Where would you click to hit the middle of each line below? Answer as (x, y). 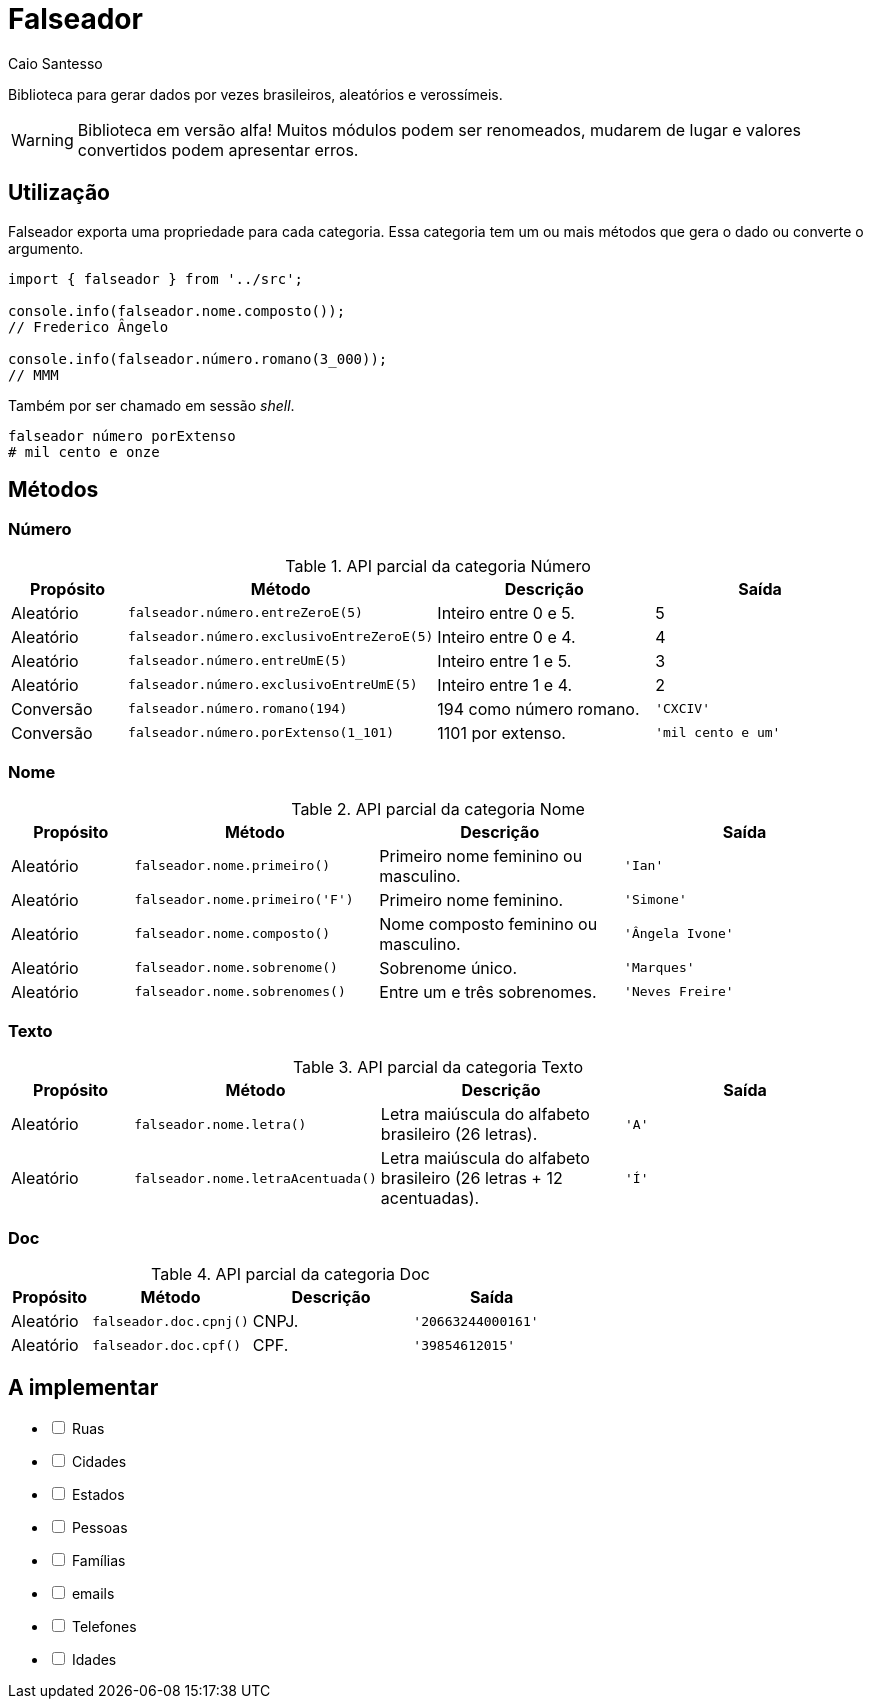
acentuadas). (430, 1198)
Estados (98, 1494)
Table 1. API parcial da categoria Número (438, 565)
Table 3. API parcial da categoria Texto (438, 1067)
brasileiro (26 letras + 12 (471, 1178)
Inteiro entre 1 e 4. (505, 684)
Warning (42, 139)
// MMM (33, 374)
